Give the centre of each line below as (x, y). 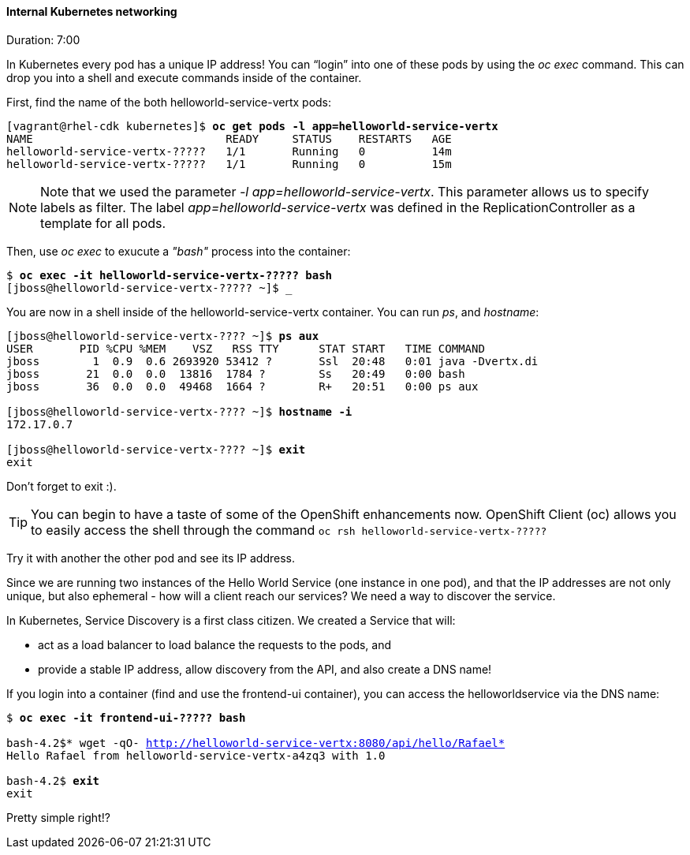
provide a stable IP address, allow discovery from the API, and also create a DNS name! (265, 669)
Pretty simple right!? (58, 817)
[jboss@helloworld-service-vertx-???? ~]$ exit (156, 449)
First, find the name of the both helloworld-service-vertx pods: (169, 102)
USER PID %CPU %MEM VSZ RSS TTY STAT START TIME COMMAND (246, 348)
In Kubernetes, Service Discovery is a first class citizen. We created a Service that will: (231, 620)
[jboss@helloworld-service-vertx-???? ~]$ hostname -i (179, 411)
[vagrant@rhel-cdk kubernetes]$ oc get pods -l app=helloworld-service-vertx (252, 126)
